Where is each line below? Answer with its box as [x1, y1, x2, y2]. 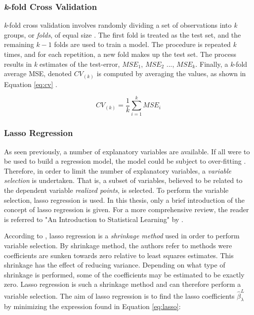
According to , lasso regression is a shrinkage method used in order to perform [4, 230, 240, 241]
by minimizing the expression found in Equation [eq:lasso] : [4, 301, 181, 312]
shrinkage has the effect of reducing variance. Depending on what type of [4, 260, 225, 270]
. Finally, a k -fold [195, 58, 248, 69]
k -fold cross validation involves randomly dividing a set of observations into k [4, 20, 237, 30]
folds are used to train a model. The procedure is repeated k [54, 39, 237, 49]
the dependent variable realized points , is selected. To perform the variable [4, 185, 229, 195]
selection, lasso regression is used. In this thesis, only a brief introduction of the [4, 194, 245, 205]
